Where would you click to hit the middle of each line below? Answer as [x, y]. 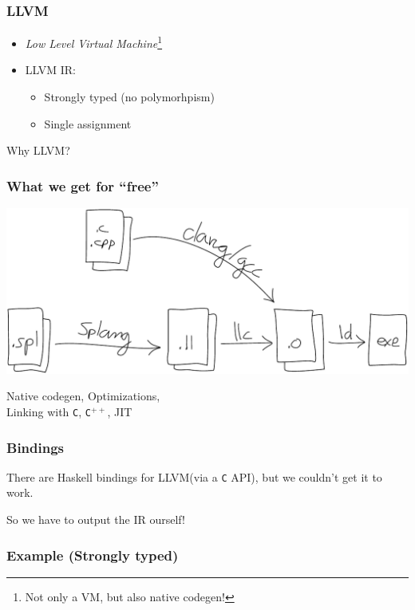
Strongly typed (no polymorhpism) [129, 97]
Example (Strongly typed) [93, 555]
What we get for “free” [83, 185]
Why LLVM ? [38, 150]
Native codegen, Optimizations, [83, 396]
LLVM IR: [51, 70]
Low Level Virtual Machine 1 [94, 42]
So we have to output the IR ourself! [96, 519]
